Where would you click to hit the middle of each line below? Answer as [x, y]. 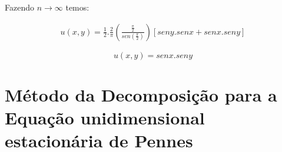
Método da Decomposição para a [141, 94]
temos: [77, 7]
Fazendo [19, 7]
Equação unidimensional [105, 117]
